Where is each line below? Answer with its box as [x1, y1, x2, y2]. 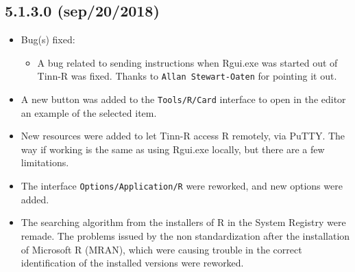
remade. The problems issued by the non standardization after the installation [21, 228, 350, 242]
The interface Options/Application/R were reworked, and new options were [21, 179, 343, 193]
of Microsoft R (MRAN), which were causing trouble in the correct [21, 242, 302, 256]
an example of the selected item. [21, 105, 157, 120]
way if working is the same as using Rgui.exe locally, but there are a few [21, 141, 325, 156]
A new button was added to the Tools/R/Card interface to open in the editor [21, 92, 346, 106]
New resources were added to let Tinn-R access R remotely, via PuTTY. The [21, 128, 345, 143]
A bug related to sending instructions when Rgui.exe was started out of [37, 55, 338, 69]
